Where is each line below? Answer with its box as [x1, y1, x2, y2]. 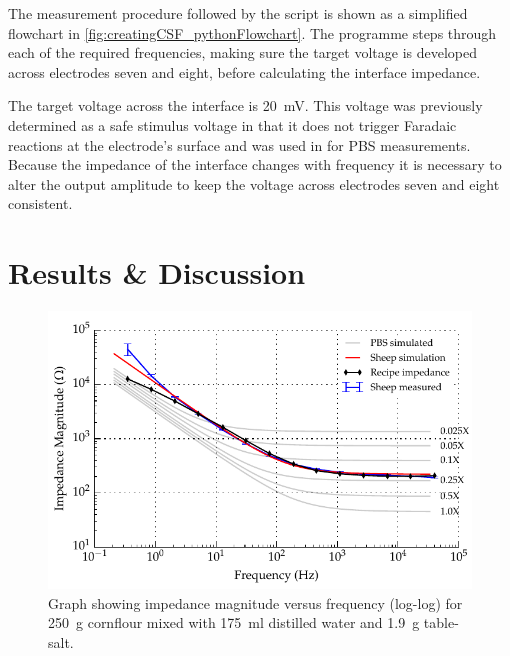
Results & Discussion [8, 252, 306, 293]
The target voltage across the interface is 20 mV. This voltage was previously [8, 95, 483, 116]
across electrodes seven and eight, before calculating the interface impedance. [8, 61, 481, 82]
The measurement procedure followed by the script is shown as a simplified [8, 3, 468, 23]
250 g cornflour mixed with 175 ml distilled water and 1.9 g [48, 612, 420, 633]
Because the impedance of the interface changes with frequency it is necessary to [8, 154, 502, 175]
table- [423, 612, 459, 633]
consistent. [8, 193, 73, 214]
